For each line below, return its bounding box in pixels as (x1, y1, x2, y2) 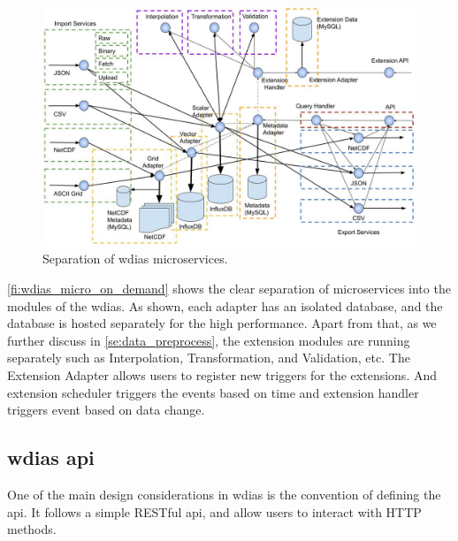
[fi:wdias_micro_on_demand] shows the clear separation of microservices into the (7, 278, 451, 297)
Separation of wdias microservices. (42, 249, 228, 268)
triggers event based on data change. (7, 400, 205, 419)
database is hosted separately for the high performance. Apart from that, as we (7, 314, 437, 332)
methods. (7, 520, 57, 538)
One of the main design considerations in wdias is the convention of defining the (7, 484, 441, 503)
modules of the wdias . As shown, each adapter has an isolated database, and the (7, 296, 443, 315)
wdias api (7, 444, 95, 471)
